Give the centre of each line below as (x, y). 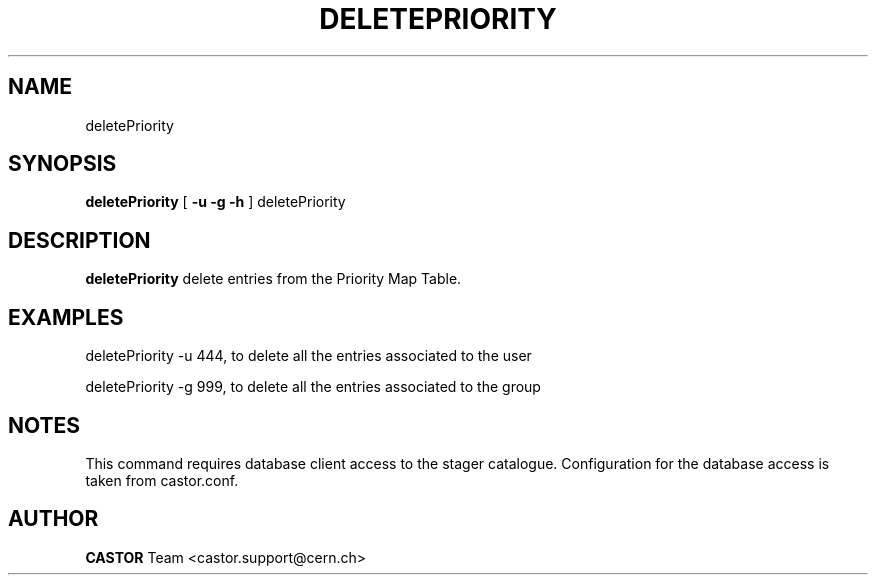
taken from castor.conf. (162, 480)
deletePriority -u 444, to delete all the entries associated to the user (308, 356)
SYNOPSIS (62, 164)
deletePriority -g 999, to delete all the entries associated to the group (313, 387)
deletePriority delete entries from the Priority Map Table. (273, 279)
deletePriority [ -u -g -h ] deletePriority (215, 202)
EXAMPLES (66, 317)
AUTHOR (53, 519)
